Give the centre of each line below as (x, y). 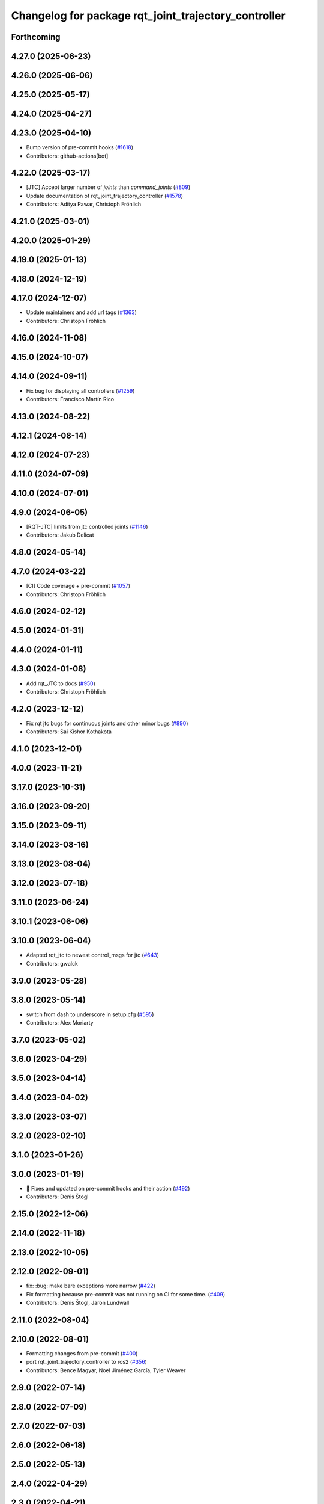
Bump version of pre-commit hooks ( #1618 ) (80, 147)
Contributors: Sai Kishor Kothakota (69, 732)
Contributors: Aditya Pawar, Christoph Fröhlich (84, 204)
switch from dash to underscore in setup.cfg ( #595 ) (90, 1014)
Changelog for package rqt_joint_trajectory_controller (148, 16)
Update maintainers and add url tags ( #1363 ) (82, 312)
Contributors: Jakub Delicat (60, 535)
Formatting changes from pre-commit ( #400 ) (82, 1354)
